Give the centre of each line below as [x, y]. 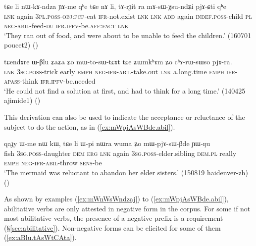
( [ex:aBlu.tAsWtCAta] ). [40, 237]
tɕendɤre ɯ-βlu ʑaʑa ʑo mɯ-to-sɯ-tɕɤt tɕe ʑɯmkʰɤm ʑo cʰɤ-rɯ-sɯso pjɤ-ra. [118, 61]
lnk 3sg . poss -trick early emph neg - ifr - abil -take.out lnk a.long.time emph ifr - [121, 71]
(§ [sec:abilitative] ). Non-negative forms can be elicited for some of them [112, 227]
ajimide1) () [22, 100]
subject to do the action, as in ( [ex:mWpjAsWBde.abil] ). [90, 126]
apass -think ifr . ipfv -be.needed [50, 81]
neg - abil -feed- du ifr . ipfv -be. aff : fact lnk [66, 25]
